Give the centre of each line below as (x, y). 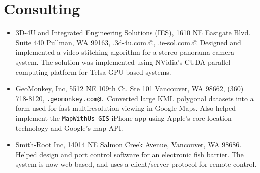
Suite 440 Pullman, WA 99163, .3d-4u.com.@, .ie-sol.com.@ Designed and (128, 42)
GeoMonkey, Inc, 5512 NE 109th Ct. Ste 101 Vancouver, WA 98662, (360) (129, 89)
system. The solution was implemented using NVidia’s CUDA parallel (123, 61)
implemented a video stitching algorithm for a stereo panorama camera (125, 52)
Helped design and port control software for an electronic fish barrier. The (129, 154)
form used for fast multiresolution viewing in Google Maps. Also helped (125, 108)
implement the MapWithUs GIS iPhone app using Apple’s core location (123, 118)
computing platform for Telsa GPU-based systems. (93, 71)
